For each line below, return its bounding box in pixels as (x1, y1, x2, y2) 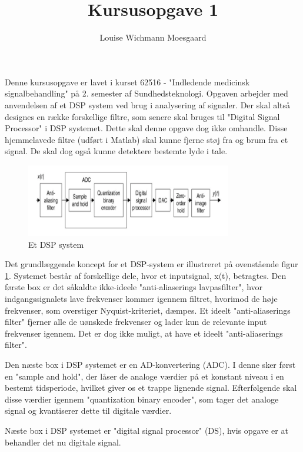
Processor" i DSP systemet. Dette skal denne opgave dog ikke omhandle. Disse (5, 122, 288, 134)
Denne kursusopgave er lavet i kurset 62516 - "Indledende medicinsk (5, 75, 250, 88)
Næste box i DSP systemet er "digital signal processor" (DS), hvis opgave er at (5, 424, 288, 436)
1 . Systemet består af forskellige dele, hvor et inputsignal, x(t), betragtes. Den (5, 269, 287, 281)
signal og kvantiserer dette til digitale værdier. (5, 404, 172, 417)
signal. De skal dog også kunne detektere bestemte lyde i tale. (5, 145, 228, 157)
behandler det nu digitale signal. (5, 436, 121, 448)
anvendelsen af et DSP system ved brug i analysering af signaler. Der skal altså (5, 98, 291, 111)
